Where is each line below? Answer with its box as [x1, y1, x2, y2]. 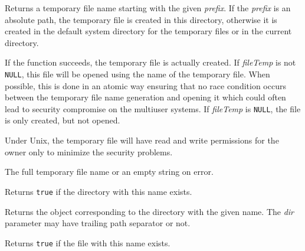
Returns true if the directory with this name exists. [5, 185, 192, 197]
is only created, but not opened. [5, 114, 120, 126]
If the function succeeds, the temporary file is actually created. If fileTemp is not [5, 56, 296, 69]
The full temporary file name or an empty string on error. [5, 165, 214, 178]
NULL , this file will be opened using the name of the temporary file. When [5, 67, 270, 80]
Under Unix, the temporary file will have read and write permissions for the [5, 134, 279, 146]
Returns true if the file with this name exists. [5, 236, 170, 249]
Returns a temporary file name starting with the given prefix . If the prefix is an [5, 2, 291, 14]
